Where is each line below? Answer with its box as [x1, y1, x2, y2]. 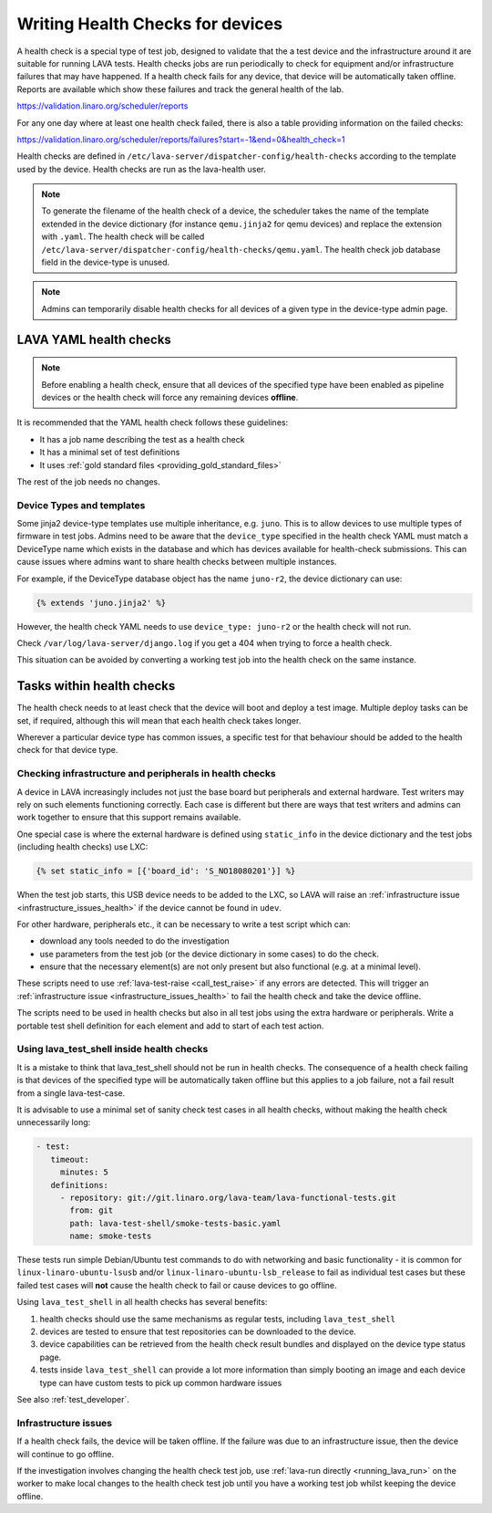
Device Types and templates [16, 498, 146, 511]
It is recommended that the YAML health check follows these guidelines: [16, 417, 289, 428]
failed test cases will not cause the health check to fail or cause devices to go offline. [16, 1279, 337, 1290]
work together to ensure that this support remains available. [16, 812, 241, 823]
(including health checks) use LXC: [16, 841, 149, 852]
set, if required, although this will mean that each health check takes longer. [16, 715, 302, 725]
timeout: [50, 1154, 90, 1164]
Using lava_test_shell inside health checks [16, 1043, 209, 1056]
